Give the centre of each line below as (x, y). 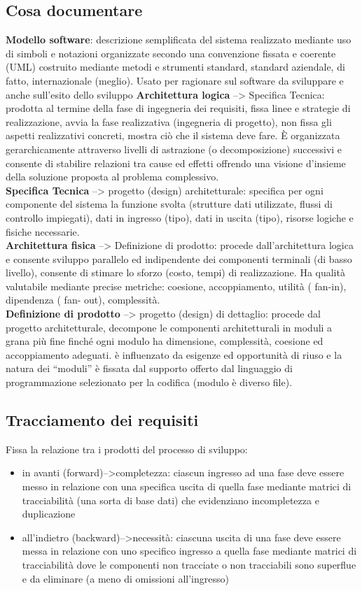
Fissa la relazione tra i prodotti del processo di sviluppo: (127, 449)
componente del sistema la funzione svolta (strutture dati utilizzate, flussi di (169, 204)
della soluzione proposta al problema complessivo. (112, 177)
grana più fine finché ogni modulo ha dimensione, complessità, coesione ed (165, 341)
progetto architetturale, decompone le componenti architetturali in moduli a (169, 327)
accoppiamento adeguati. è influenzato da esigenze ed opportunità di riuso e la (174, 354)
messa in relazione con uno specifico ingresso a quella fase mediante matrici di (189, 551)
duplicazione (49, 514)
